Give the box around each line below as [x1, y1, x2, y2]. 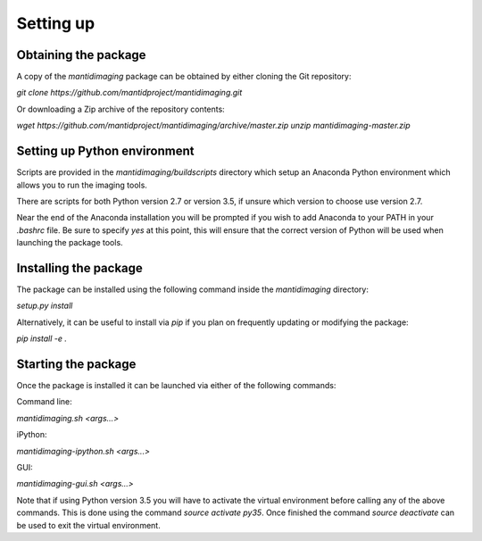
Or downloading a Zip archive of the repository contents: [16, 104, 225, 114]
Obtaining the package [16, 47, 146, 62]
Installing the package [16, 260, 143, 276]
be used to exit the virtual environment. [16, 520, 161, 530]
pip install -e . [16, 333, 67, 344]
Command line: [16, 396, 73, 407]
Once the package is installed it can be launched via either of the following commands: [16, 380, 337, 391]
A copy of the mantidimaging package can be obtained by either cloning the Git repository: [16, 71, 352, 82]
